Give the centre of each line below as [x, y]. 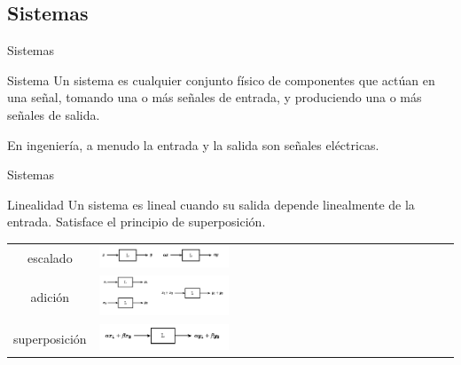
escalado [50, 258]
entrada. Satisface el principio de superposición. [137, 222]
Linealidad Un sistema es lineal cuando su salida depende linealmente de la [211, 204]
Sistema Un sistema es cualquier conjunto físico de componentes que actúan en [221, 79]
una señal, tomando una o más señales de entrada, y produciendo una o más [215, 97]
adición [50, 297]
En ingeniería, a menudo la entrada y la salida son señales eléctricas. [193, 144]
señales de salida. [54, 114]
